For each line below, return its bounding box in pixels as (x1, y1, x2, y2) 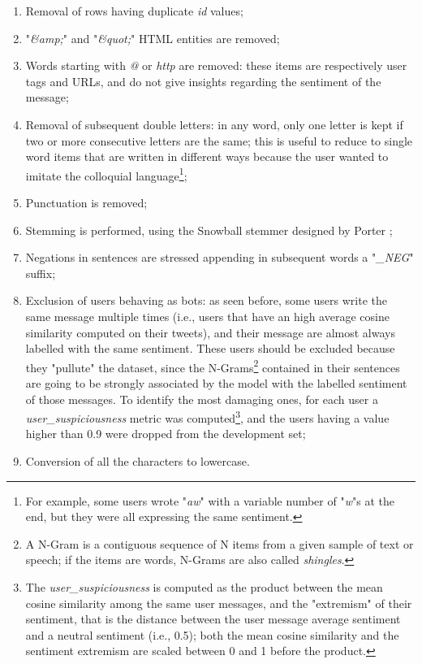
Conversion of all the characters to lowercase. (25, 453, 250, 470)
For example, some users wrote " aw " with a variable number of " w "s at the (25, 492, 394, 509)
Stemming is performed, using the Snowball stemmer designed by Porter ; (25, 221, 393, 238)
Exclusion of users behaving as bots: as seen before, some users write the (25, 292, 387, 309)
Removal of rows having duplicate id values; (25, 2, 243, 19)
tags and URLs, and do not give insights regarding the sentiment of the (25, 72, 381, 89)
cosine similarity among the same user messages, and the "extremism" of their (25, 594, 412, 611)
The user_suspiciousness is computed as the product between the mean (25, 579, 383, 595)
